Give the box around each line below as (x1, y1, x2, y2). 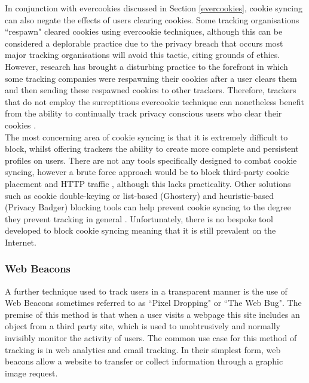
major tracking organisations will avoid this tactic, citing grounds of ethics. (5, 48, 280, 61)
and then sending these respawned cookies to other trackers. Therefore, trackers (5, 84, 296, 96)
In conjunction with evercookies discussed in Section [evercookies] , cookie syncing (5, 2, 302, 14)
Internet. (5, 235, 36, 248)
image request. (5, 366, 58, 379)
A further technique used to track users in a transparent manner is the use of (5, 284, 287, 297)
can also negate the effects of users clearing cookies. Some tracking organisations (5, 13, 299, 26)
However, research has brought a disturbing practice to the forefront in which (5, 60, 288, 72)
